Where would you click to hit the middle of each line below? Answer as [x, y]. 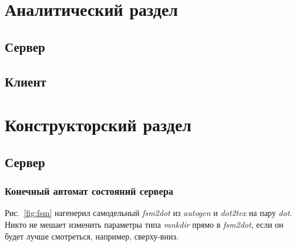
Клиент [26, 81]
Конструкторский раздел [98, 124]
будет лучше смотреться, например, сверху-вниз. [92, 236]
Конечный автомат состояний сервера [89, 191]
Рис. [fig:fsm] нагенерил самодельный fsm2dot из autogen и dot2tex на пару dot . [149, 213]
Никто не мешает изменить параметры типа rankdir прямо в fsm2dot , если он [144, 224]
